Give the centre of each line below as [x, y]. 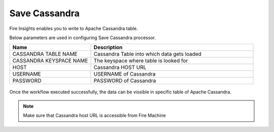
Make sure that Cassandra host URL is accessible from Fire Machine [94, 115]
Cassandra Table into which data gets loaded [147, 54]
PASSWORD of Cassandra [125, 81]
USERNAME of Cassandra [125, 74]
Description [108, 47]
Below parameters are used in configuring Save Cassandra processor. [82, 38]
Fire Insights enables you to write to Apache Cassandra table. [74, 28]
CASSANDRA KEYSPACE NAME [50, 61]
